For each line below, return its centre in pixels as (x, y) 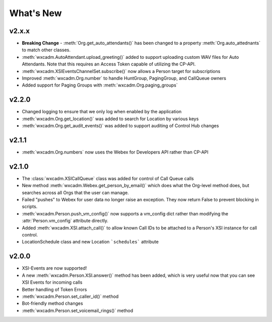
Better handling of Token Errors (54, 289)
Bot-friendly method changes (52, 303)
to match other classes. (46, 50)
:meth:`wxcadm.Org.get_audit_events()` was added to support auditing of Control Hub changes (120, 126)
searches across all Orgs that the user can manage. (76, 192)
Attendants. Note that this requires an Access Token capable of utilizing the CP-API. (109, 64)
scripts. (30, 207)
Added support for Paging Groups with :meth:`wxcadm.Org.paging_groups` (100, 85)
